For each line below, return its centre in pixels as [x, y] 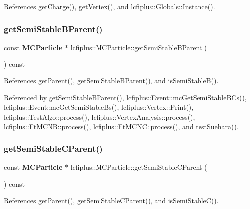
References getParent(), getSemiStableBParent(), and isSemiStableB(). [111, 80]
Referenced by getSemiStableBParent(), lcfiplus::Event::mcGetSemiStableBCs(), [125, 97]
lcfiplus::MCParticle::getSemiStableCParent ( [139, 167]
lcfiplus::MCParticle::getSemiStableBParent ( [139, 47]
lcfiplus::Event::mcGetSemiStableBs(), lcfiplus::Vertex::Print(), [99, 107]
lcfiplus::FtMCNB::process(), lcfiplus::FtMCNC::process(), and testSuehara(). [121, 126]
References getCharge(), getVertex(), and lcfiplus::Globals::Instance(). [110, 6]
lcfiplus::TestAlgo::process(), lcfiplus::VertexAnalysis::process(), [100, 116]
